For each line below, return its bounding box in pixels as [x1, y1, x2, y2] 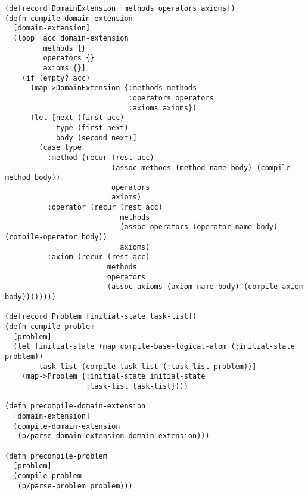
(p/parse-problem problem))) [17, 481, 133, 490]
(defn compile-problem [5, 322, 95, 331]
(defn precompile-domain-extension [5, 402, 146, 411]
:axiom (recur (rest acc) [47, 253, 150, 262]
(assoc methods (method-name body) [111, 163, 253, 172]
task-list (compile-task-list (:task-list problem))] [39, 362, 257, 371]
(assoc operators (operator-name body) [120, 223, 278, 232]
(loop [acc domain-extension [13, 33, 129, 42]
